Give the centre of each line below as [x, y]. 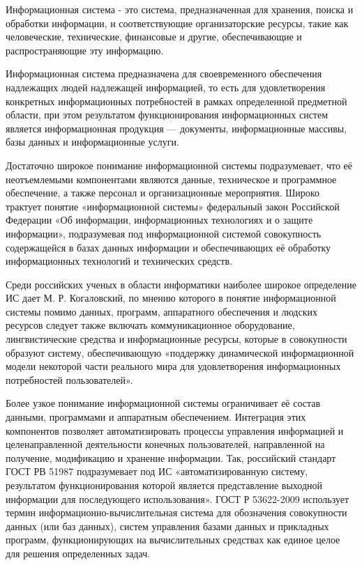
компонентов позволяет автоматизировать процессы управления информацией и [175, 430]
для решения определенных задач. [78, 553]
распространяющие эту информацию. [85, 50]
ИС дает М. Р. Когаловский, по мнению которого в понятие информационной [171, 298]
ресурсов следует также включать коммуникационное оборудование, [150, 325]
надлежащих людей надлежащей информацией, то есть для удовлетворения [166, 87]
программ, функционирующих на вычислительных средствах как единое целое [173, 540]
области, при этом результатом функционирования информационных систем [167, 115]
